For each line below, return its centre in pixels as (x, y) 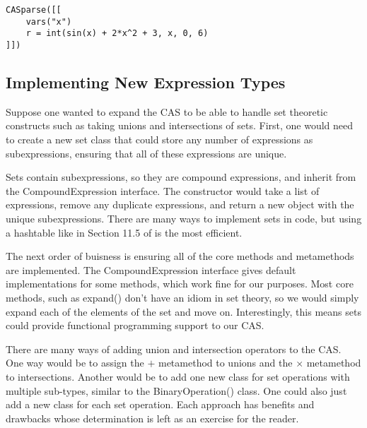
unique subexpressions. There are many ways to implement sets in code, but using (184, 218)
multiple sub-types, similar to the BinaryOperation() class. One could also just (176, 390)
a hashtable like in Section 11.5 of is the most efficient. (124, 232)
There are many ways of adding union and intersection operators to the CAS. (174, 349)
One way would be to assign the (75, 363)
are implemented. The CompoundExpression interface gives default (151, 269)
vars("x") (49, 22)
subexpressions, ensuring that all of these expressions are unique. (146, 153)
